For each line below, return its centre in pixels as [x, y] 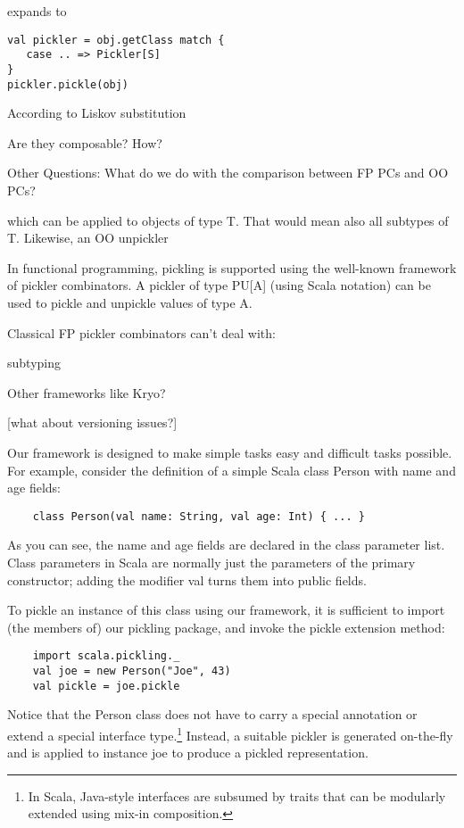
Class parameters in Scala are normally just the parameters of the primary [211, 562]
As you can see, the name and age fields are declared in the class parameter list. [226, 545]
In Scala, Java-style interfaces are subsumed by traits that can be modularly [237, 795]
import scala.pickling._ [106, 656]
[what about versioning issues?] [92, 422]
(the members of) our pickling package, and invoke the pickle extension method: [226, 627]
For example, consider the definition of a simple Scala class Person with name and [232, 470]
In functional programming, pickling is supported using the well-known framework [232, 267]
